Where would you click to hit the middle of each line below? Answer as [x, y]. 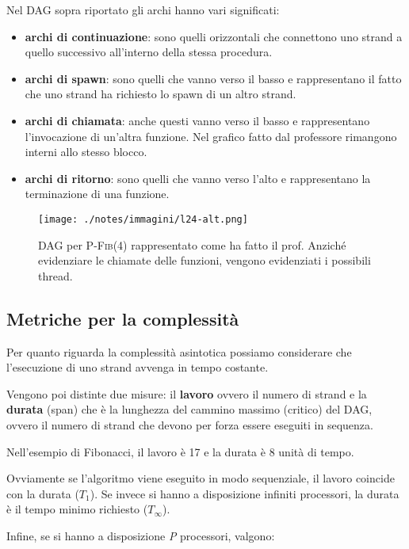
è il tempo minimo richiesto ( [77, 509]
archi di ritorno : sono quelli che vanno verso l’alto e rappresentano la [198, 178]
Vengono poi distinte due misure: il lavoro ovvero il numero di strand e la [187, 393]
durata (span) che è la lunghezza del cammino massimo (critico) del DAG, [189, 409]
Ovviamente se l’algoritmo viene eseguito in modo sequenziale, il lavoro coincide [201, 478]
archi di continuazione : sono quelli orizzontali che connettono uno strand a [214, 36]
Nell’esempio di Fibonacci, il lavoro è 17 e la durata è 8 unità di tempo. [180, 451]
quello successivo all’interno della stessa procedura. [149, 52]
